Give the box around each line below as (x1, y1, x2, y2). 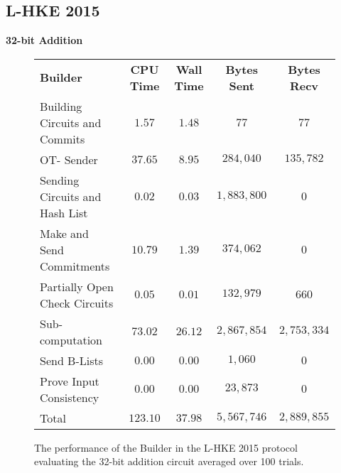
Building (40, 97, 82, 114)
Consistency (40, 388, 99, 406)
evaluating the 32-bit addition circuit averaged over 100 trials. (34, 454, 304, 469)
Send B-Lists (40, 352, 104, 369)
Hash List (40, 204, 88, 221)
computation (40, 331, 103, 348)
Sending (40, 171, 80, 188)
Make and (40, 224, 89, 241)
